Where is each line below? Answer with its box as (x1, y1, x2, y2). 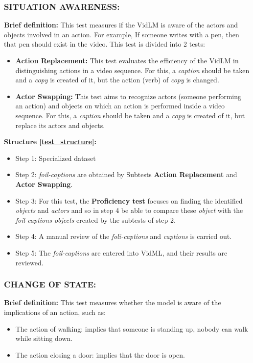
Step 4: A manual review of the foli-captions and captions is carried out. (15, 231, 232, 241)
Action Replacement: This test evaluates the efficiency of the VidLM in (15, 55, 239, 65)
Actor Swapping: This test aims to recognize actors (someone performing (15, 91, 242, 101)
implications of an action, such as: (4, 307, 106, 317)
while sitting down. (15, 333, 73, 343)
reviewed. (15, 257, 44, 267)
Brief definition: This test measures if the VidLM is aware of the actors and (4, 20, 238, 30)
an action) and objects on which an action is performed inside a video (15, 101, 225, 111)
